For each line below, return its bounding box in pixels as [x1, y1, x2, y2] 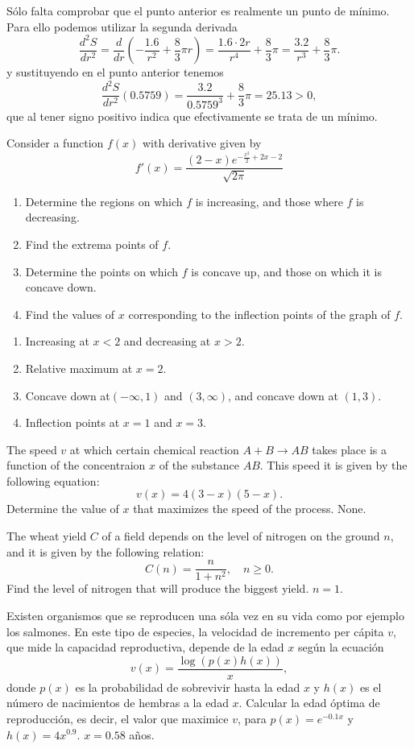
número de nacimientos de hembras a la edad [6, 694, 229, 711]
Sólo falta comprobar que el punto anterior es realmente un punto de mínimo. [6, 2, 390, 19]
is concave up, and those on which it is [191, 263, 382, 279]
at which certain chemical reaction [69, 441, 239, 457]
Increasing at [25, 333, 89, 350]
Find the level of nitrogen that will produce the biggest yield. [6, 580, 309, 597]
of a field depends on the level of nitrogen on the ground [101, 528, 380, 544]
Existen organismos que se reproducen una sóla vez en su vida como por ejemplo [6, 606, 404, 623]
